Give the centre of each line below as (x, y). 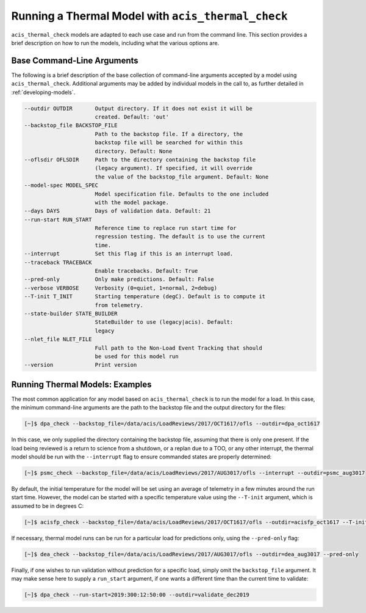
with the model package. (132, 202)
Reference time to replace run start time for (166, 228)
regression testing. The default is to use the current (180, 237)
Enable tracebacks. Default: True (146, 271)
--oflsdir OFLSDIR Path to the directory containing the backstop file (140, 160)
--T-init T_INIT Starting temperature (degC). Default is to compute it (145, 297)
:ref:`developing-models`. (43, 92)
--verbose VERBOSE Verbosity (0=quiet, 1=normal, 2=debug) (121, 288)
